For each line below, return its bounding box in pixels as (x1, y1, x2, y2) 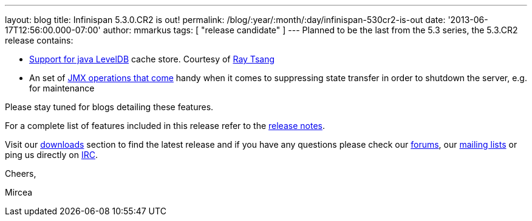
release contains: (5, 35, 73, 45)
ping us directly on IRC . (5, 150, 98, 160)
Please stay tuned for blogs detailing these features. (5, 102, 214, 112)
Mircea (5, 187, 33, 197)
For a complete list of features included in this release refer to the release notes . (5, 120, 325, 131)
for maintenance (29, 83, 95, 93)
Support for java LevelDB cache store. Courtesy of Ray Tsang (29, 54, 275, 64)
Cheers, (5, 168, 36, 179)
